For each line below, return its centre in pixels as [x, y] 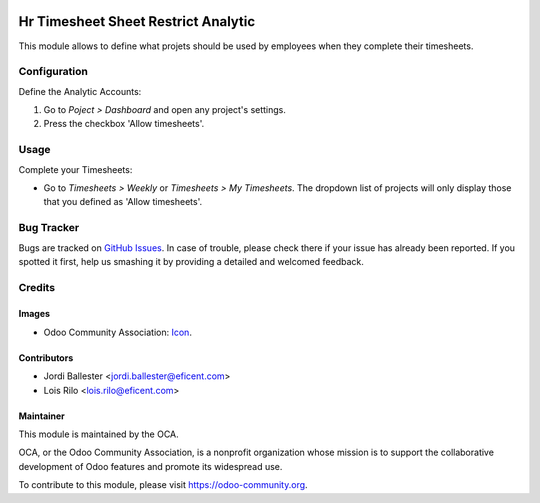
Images [34, 314]
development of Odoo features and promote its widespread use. [150, 466]
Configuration [53, 72]
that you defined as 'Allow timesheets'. [123, 202]
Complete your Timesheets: [75, 169]
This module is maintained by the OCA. [98, 434]
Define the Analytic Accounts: [80, 91]
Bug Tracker [49, 228]
